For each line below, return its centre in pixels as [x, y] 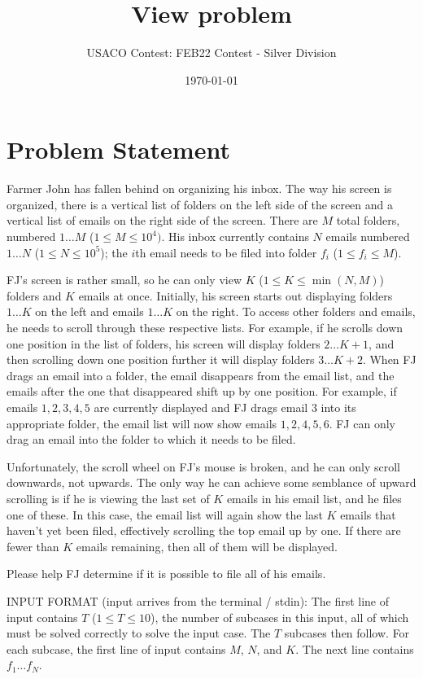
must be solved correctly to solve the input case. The [139, 633]
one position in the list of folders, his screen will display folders [164, 343]
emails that [368, 514]
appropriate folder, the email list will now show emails [142, 423]
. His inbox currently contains [235, 237]
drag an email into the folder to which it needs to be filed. [151, 439]
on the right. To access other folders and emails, [296, 311]
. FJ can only [362, 423]
